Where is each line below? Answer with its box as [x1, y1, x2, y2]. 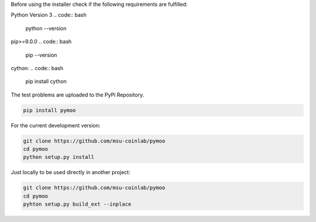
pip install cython [25, 78, 67, 85]
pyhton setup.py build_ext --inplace [23, 201, 132, 207]
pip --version [25, 51, 57, 58]
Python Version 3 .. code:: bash [11, 12, 87, 19]
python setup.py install [23, 154, 95, 161]
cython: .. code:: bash [11, 64, 64, 71]
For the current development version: [11, 122, 101, 129]
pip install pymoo [23, 107, 76, 113]
